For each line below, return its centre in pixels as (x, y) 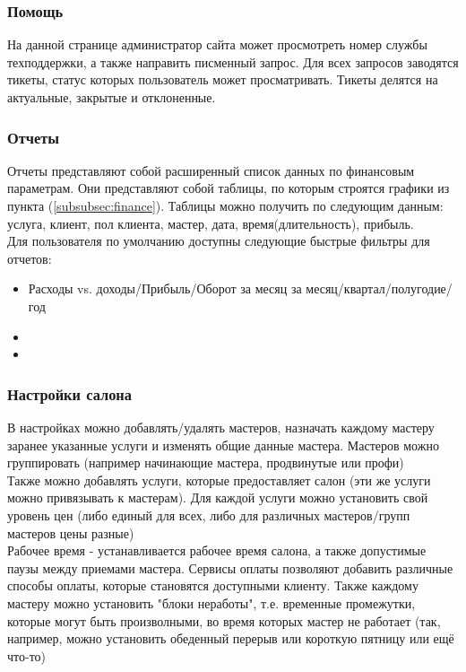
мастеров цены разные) (71, 532)
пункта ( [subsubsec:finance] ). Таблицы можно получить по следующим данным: (225, 205)
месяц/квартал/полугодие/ (379, 288)
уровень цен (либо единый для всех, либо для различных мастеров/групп (209, 515)
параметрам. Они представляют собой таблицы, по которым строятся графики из (229, 188)
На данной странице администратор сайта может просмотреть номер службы (217, 44)
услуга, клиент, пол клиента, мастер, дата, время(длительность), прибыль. (211, 223)
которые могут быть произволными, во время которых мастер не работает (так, (224, 620)
